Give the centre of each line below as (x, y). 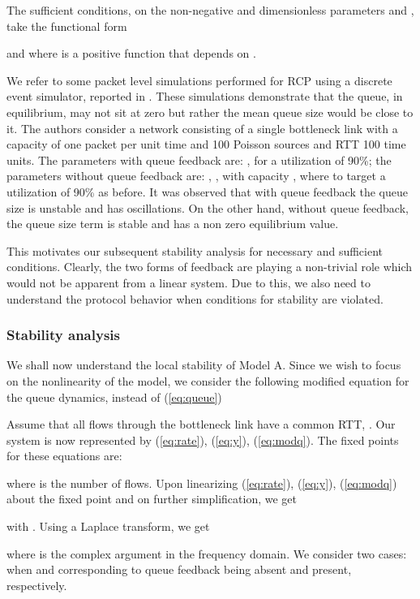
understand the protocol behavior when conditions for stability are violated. (195, 298)
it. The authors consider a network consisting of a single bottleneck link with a (202, 128)
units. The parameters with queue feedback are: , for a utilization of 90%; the (199, 159)
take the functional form (67, 26)
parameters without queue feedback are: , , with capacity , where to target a (196, 176)
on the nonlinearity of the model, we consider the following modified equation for (208, 380)
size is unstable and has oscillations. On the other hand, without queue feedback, (208, 207)
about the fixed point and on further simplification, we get (152, 499)
